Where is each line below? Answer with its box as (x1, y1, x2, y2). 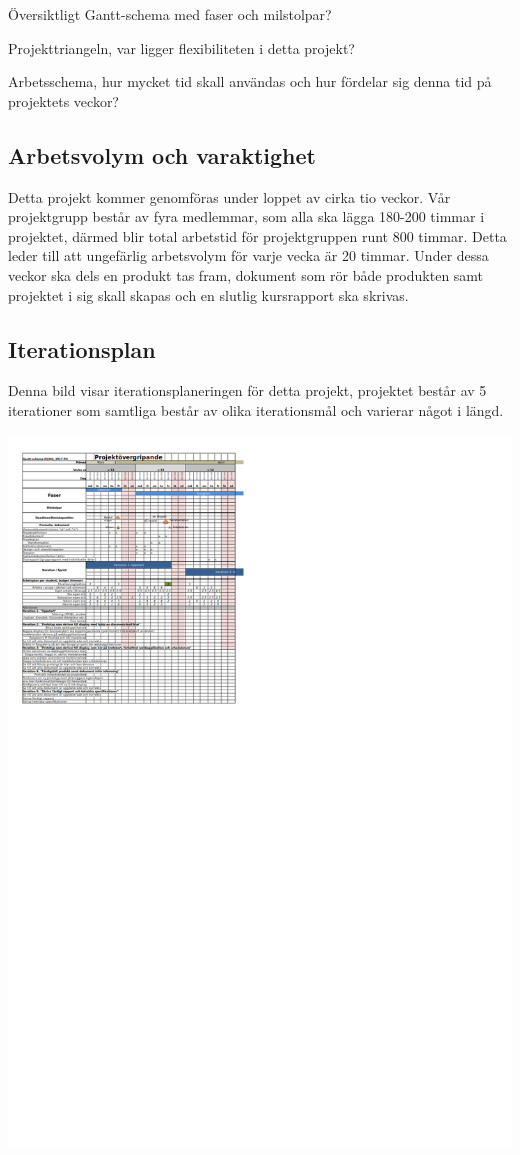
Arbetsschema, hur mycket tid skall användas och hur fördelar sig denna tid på (8, 71, 492, 92)
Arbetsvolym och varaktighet (8, 139, 316, 170)
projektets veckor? (8, 90, 119, 111)
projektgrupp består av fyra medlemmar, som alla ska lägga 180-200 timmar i (8, 206, 485, 227)
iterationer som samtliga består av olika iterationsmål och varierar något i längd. (8, 399, 504, 420)
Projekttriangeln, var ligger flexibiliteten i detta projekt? (8, 37, 355, 58)
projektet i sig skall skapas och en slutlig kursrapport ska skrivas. (8, 284, 409, 305)
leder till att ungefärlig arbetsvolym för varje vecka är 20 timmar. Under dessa (8, 245, 489, 266)
